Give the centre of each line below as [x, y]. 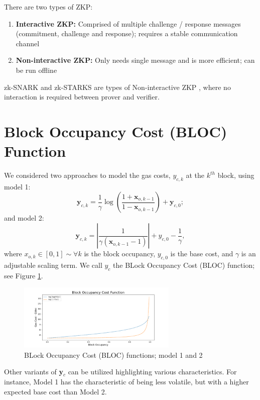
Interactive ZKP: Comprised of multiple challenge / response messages [128, 23]
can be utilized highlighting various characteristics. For [152, 372]
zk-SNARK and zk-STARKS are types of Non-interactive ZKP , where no [117, 87]
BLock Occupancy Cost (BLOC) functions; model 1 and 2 [113, 355]
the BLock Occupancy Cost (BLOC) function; [184, 265]
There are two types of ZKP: [48, 7]
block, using [236, 175]
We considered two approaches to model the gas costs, [87, 175]
